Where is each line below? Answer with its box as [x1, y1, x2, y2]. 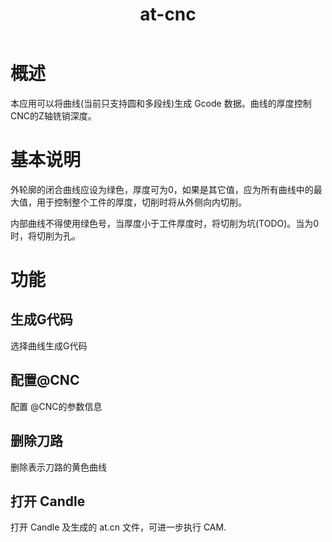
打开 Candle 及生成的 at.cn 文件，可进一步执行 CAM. [10, 521, 227, 533]
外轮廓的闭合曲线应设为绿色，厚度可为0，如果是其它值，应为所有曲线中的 [10, 183, 314, 195]
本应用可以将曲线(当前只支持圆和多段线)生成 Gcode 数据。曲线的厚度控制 [10, 97, 312, 109]
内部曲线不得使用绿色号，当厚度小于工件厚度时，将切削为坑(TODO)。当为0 [10, 217, 320, 229]
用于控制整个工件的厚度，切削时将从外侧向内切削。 [36, 196, 247, 208]
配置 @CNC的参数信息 [10, 400, 103, 412]
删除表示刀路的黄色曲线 [10, 461, 107, 473]
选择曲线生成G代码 [10, 339, 88, 352]
